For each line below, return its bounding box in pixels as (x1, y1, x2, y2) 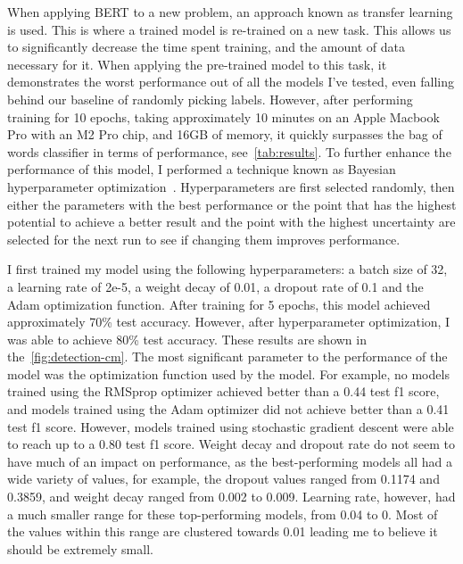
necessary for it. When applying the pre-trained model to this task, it (7, 54, 387, 73)
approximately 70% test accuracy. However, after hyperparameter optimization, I (7, 312, 451, 331)
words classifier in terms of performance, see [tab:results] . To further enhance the (7, 142, 451, 161)
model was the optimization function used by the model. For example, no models (7, 364, 450, 383)
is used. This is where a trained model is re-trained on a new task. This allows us (7, 20, 451, 38)
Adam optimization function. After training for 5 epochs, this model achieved (7, 294, 431, 313)
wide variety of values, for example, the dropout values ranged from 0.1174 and (7, 469, 440, 488)
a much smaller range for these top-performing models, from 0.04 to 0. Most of (7, 504, 438, 523)
